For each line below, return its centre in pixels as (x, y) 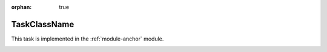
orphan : (21, 7)
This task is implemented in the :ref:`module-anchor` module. (88, 39)
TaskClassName (43, 24)
